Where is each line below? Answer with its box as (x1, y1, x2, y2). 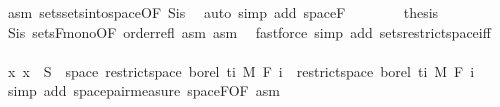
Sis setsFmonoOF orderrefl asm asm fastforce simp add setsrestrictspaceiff (7, 21, 491, 42)
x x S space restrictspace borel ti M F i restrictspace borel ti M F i (7, 60, 475, 81)
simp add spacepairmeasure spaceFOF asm (7, 80, 280, 101)
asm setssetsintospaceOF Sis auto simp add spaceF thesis (7, 2, 439, 22)
